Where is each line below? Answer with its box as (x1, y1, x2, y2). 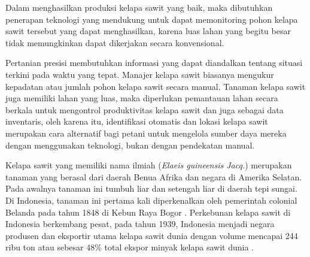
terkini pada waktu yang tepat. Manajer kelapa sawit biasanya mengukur (5, 68, 274, 80)
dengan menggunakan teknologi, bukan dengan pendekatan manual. (5, 138, 255, 151)
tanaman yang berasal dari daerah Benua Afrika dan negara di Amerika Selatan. (5, 170, 302, 183)
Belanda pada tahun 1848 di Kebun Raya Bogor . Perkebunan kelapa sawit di (5, 205, 291, 218)
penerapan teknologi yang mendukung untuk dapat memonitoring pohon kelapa (5, 13, 298, 25)
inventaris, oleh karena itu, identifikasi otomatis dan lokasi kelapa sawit (5, 115, 268, 128)
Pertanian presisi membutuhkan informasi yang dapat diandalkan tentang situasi (5, 56, 303, 69)
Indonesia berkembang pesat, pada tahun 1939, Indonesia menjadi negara (5, 217, 275, 230)
